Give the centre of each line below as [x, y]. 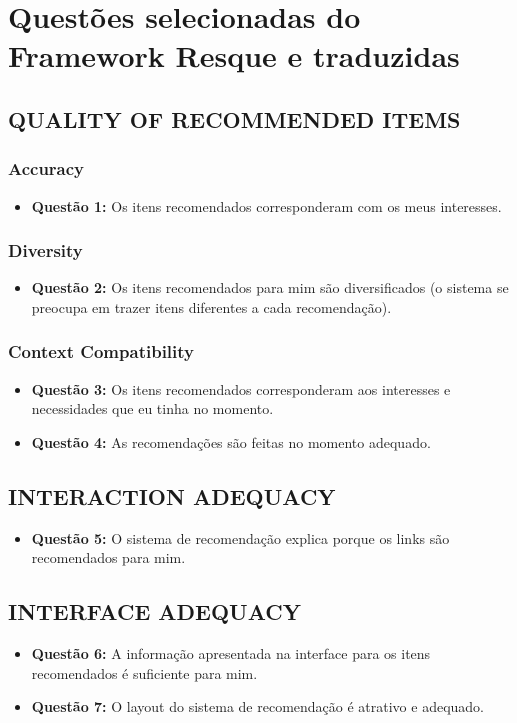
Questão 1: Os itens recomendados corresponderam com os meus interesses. [266, 205]
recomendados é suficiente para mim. [144, 672]
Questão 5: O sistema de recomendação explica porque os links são [240, 537]
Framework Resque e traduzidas [234, 55]
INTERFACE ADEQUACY [154, 611]
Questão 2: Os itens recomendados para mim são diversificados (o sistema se [270, 287]
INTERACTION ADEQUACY [172, 495]
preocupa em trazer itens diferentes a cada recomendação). [211, 306]
